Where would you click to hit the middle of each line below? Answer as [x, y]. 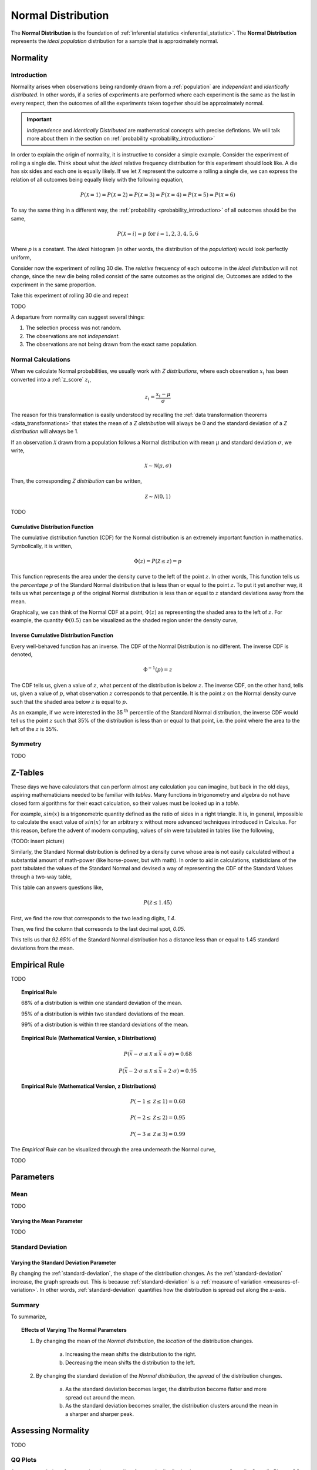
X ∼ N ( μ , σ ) [158, 466]
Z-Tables [27, 772]
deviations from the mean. [43, 948]
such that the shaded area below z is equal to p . [69, 701]
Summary [25, 1305]
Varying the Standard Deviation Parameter [64, 1262]
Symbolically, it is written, [42, 546]
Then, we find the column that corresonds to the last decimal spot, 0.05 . [98, 928]
